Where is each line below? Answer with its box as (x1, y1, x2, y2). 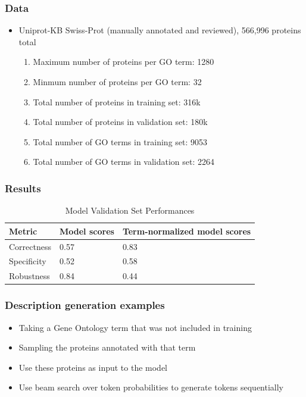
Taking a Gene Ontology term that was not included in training (18, 321, 252, 333)
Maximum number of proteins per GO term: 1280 (33, 55, 214, 68)
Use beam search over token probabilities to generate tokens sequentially (18, 381, 284, 393)
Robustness (9, 270, 50, 282)
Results (5, 180, 41, 195)
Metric (9, 224, 38, 237)
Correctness (9, 240, 51, 252)
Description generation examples (5, 298, 165, 312)
